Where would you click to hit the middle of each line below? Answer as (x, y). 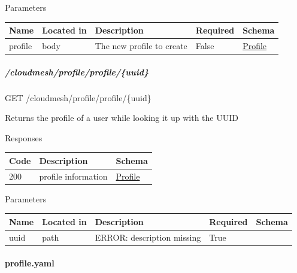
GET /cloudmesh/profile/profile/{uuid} (78, 97)
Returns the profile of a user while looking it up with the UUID (122, 118)
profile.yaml (30, 263)
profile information (73, 176)
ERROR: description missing (148, 237)
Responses (24, 137)
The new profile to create (141, 45)
